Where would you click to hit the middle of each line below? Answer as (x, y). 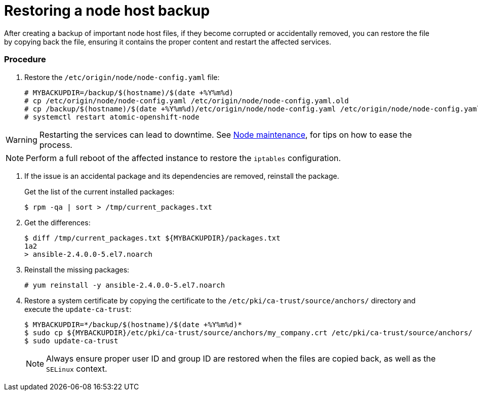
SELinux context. (77, 368)
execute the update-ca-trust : (78, 309)
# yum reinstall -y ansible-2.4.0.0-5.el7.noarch (125, 285)
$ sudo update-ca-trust (71, 341)
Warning (22, 140)
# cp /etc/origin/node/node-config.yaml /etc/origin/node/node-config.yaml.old (187, 101)
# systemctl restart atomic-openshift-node (112, 117)
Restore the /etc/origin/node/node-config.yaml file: (122, 77)
